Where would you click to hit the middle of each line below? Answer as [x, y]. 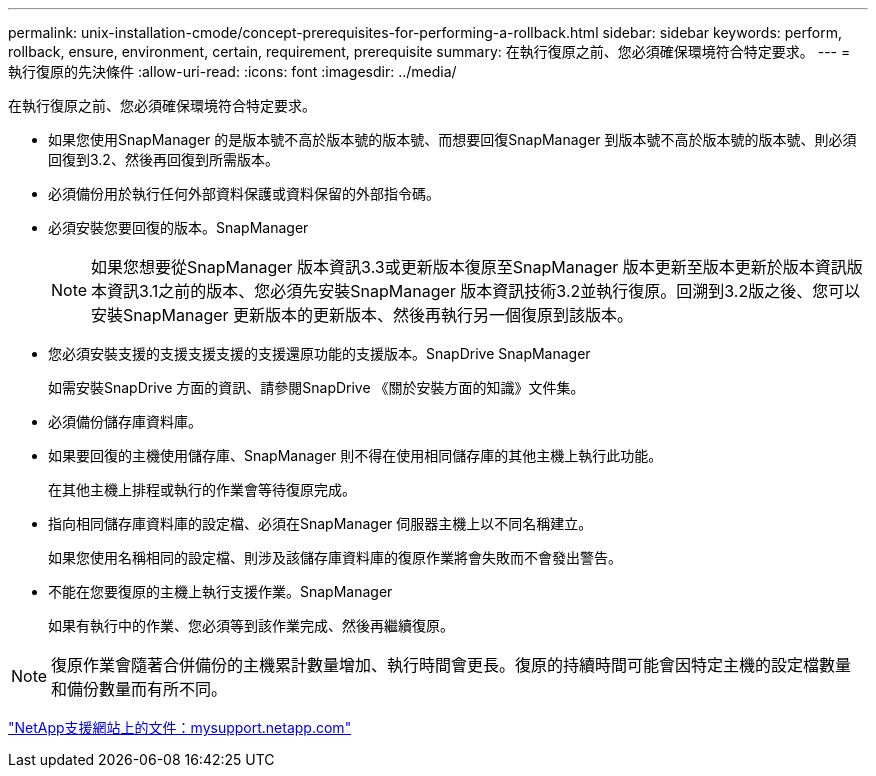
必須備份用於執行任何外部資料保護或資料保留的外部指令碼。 [244, 193]
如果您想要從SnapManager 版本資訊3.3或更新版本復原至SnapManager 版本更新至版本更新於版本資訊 [469, 267]
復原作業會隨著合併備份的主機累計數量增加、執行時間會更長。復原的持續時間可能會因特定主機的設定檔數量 [451, 665]
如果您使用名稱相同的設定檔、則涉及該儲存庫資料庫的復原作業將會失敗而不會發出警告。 [335, 557]
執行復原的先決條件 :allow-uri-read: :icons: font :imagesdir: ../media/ [232, 71]
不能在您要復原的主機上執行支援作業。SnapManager [220, 591]
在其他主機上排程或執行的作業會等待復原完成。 [202, 489]
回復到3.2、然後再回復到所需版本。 [163, 159]
